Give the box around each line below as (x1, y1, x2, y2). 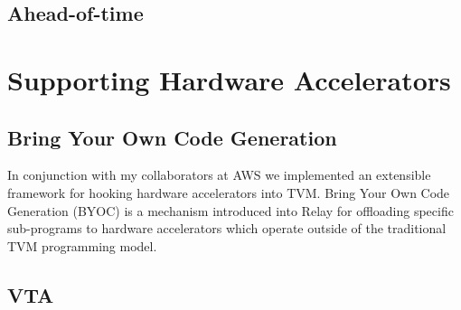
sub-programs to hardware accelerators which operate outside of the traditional (7, 219, 447, 238)
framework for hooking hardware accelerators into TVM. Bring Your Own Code (7, 183, 450, 202)
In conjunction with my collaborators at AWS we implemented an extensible (7, 165, 431, 184)
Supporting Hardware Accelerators (7, 61, 451, 98)
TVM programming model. (7, 236, 157, 255)
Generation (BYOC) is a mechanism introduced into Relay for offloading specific (7, 201, 454, 220)
